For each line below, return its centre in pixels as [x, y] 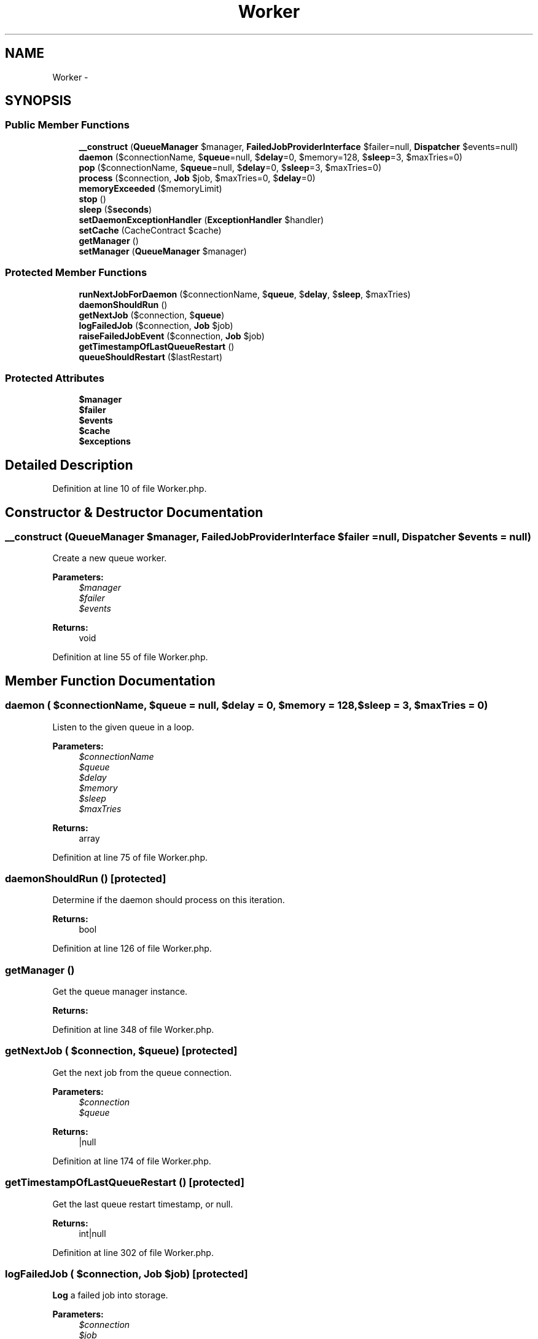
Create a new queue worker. [110, 558]
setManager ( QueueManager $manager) [163, 251]
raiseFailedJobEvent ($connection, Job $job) [172, 336]
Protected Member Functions [76, 273]
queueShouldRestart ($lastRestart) [151, 357]
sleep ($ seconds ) [115, 209]
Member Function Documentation [110, 681]
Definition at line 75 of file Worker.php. [130, 857]
